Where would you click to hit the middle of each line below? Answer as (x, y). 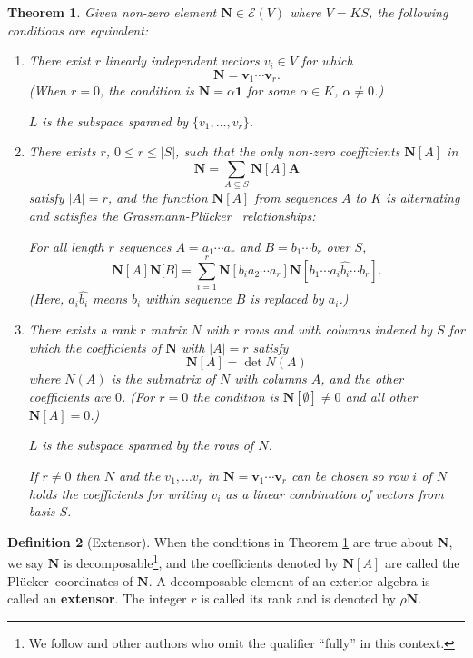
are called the (422, 563)
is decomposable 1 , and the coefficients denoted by (201, 562)
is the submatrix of (163, 379)
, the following (409, 12)
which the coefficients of (95, 347)
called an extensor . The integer (97, 598)
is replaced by (287, 299)
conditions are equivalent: (78, 30)
